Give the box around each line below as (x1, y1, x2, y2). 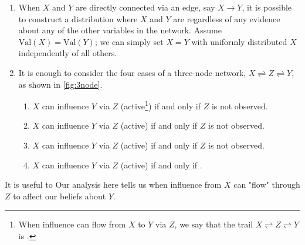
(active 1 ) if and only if (120, 98, 201, 112)
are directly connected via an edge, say (75, 1, 215, 13)
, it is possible (242, 1, 292, 13)
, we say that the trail (174, 218, 253, 230)
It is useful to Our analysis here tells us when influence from (5, 178, 222, 191)
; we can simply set (94, 35, 164, 47)
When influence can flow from (18, 218, 126, 230)
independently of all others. (18, 47, 117, 59)
